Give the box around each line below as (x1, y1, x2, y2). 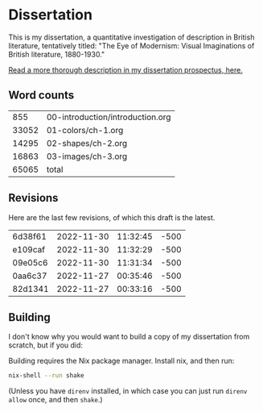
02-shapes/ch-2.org (46, 137, 128, 148)
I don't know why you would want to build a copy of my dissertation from (8, 332, 250, 342)
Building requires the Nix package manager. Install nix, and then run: (8, 356, 235, 366)
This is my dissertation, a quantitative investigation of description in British (8, 32, 255, 42)
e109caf (12, 243, 46, 255)
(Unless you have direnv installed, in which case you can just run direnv (8, 386, 248, 396)
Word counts (8, 89, 75, 102)
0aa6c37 (12, 270, 47, 281)
